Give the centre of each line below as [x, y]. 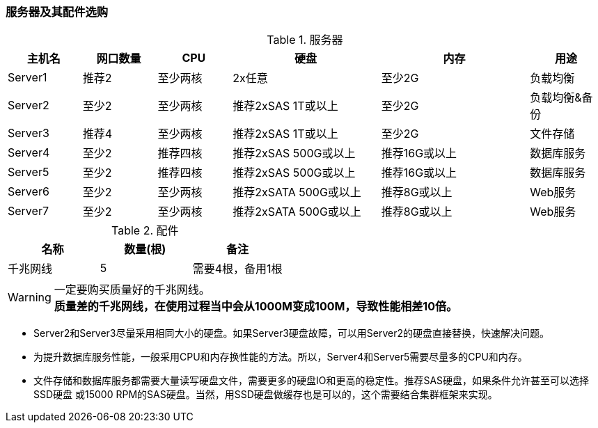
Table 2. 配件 [145, 231]
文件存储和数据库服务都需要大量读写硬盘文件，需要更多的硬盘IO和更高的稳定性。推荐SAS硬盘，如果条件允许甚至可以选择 [312, 381]
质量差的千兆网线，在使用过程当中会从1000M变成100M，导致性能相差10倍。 [256, 307]
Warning [30, 298]
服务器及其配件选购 [57, 12]
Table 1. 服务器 [305, 40]
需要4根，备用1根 [237, 269]
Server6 [29, 192]
